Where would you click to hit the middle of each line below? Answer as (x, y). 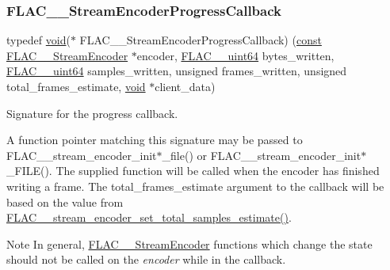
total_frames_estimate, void (76, 86)
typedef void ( (38, 40)
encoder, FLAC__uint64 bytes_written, (235, 55)
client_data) (185, 86)
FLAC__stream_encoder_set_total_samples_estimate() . (149, 217)
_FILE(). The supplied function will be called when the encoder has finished (193, 171)
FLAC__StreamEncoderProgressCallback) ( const (201, 40)
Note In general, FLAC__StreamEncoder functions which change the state (189, 243)
